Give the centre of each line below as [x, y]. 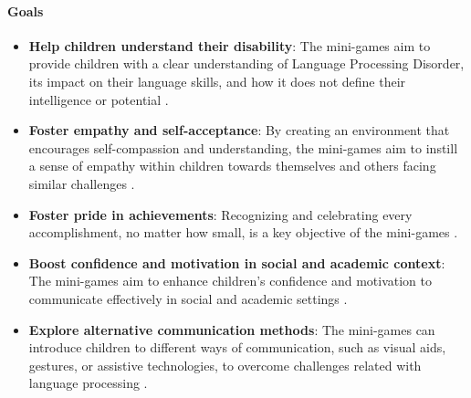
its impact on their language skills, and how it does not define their [217, 81]
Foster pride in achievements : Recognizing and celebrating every [220, 214]
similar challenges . [82, 183]
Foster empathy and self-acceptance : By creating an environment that [239, 130]
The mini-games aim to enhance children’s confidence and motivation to [230, 281]
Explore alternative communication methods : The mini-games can [232, 329]
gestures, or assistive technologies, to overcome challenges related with [225, 365]
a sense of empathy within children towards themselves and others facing [232, 166]
